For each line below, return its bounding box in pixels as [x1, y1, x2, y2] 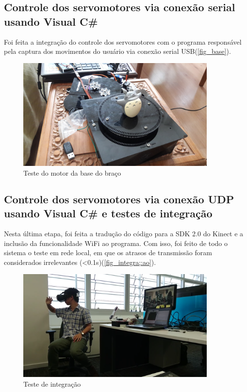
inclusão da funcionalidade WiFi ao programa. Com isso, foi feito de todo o [4, 238, 228, 248]
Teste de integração [23, 378, 81, 389]
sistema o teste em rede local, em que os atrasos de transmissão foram [4, 247, 212, 258]
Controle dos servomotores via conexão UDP [4, 191, 234, 206]
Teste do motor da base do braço [23, 167, 121, 178]
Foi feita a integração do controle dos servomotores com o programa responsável [4, 36, 242, 47]
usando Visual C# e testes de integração [4, 206, 213, 221]
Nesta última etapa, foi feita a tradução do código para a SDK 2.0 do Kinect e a [4, 229, 244, 239]
